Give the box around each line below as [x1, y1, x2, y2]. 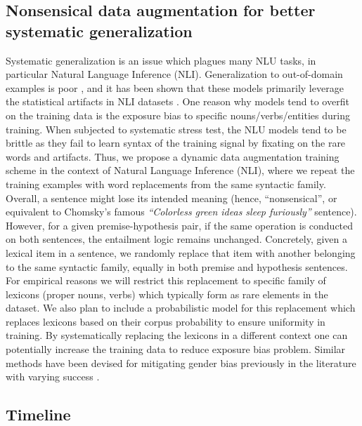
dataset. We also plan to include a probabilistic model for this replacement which [6, 300, 356, 315]
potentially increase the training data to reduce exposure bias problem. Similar [6, 342, 346, 357]
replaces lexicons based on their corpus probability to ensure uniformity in [6, 314, 325, 328]
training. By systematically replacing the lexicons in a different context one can [6, 328, 348, 342]
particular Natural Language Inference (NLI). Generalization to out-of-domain [6, 67, 343, 81]
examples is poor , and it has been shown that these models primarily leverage [6, 80, 344, 95]
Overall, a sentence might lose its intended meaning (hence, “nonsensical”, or [6, 190, 337, 205]
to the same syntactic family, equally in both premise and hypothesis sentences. [6, 259, 348, 274]
